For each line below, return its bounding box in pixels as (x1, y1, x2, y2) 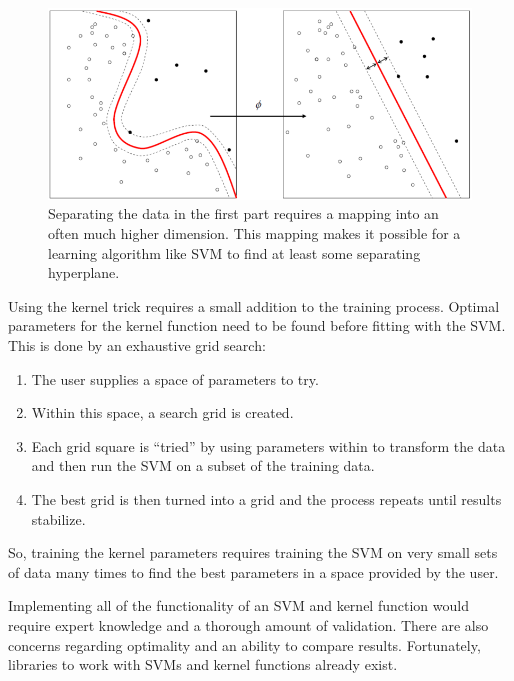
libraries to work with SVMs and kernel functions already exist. (8, 654, 398, 675)
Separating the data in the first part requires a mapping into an (48, 203, 439, 224)
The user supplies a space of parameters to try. (31, 368, 319, 389)
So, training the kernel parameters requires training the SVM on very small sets (8, 542, 498, 563)
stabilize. (31, 508, 86, 529)
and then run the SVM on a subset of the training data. (31, 455, 375, 476)
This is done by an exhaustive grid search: (8, 335, 266, 356)
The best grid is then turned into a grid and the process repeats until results (31, 488, 502, 509)
